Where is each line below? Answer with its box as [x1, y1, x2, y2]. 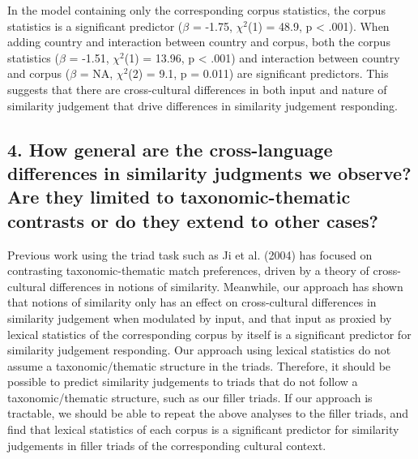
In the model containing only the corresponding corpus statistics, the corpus [7, 2, 386, 18]
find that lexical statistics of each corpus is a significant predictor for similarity [7, 421, 399, 438]
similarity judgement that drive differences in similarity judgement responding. [7, 97, 398, 114]
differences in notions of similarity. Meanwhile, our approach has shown [49, 277, 403, 294]
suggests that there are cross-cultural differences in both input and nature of [7, 80, 387, 97]
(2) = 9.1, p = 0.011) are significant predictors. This [128, 65, 389, 82]
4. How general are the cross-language [7, 136, 333, 161]
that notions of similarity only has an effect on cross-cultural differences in [7, 294, 377, 311]
